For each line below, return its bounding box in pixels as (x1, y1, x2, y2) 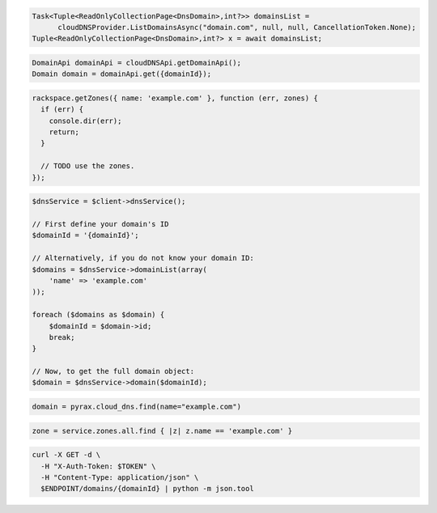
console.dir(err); (49, 116, 122, 125)
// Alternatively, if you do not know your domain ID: (32, 253, 254, 263)
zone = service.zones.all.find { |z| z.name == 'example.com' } (32, 426, 293, 435)
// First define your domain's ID (32, 219, 169, 229)
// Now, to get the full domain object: (32, 367, 194, 376)
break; (49, 333, 75, 341)
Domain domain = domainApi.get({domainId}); (32, 70, 212, 78)
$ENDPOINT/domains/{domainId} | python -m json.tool (40, 484, 254, 494)
